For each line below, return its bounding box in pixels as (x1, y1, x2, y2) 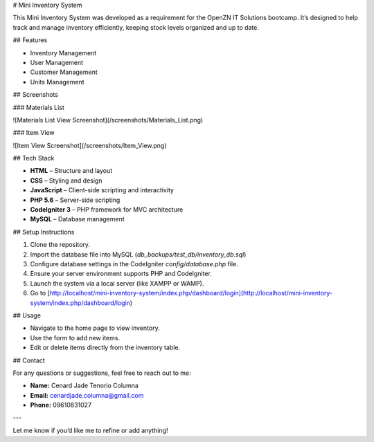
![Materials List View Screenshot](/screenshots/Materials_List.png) (12, 116, 204, 124)
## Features (12, 36, 48, 44)
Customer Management (30, 68, 98, 76)
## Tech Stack (12, 154, 55, 163)
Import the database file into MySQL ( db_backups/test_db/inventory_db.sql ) (30, 250, 247, 259)
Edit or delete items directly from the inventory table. (30, 343, 180, 352)
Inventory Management (30, 48, 97, 57)
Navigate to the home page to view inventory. (30, 324, 160, 332)
